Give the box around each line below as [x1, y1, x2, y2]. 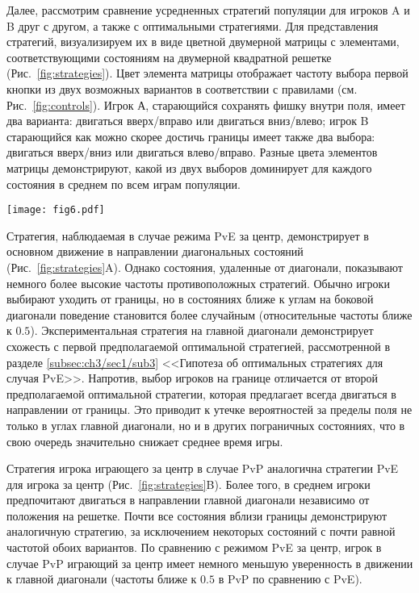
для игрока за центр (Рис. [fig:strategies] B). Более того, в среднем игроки [6, 475, 371, 492]
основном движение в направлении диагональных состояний [6, 243, 304, 260]
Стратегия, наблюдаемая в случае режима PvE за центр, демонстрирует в [6, 227, 369, 244]
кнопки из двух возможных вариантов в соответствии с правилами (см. [6, 80, 358, 97]
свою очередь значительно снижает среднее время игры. [6, 432, 283, 449]
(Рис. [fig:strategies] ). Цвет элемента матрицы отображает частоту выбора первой [6, 65, 409, 81]
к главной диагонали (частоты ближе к [6, 570, 197, 587]
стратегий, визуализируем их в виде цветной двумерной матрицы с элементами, [6, 33, 400, 50]
